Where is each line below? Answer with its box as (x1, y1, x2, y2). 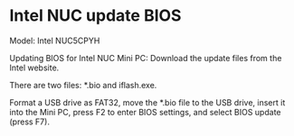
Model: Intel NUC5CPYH (9, 35, 100, 46)
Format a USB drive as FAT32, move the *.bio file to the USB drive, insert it (9, 96, 286, 108)
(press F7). (9, 116, 50, 127)
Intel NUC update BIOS (9, 5, 182, 26)
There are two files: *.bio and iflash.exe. (9, 79, 157, 90)
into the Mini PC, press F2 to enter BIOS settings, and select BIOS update (9, 106, 281, 117)
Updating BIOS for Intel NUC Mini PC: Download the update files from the (9, 52, 282, 63)
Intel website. (9, 62, 60, 73)
